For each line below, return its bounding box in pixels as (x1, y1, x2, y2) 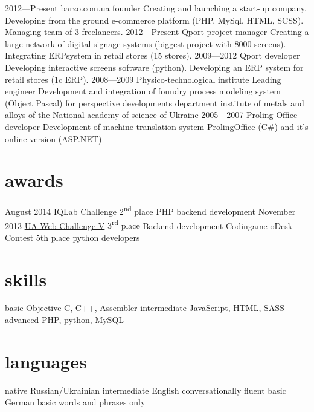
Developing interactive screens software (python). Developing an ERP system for (5, 60, 304, 73)
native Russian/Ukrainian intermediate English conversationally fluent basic (5, 384, 286, 396)
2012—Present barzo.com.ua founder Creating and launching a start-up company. (5, 2, 307, 14)
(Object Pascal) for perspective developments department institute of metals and (5, 96, 304, 109)
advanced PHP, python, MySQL (5, 313, 124, 326)
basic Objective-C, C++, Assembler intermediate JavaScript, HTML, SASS (5, 301, 284, 314)
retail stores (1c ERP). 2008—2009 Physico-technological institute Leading (5, 73, 281, 85)
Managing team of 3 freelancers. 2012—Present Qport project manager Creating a (5, 25, 309, 38)
